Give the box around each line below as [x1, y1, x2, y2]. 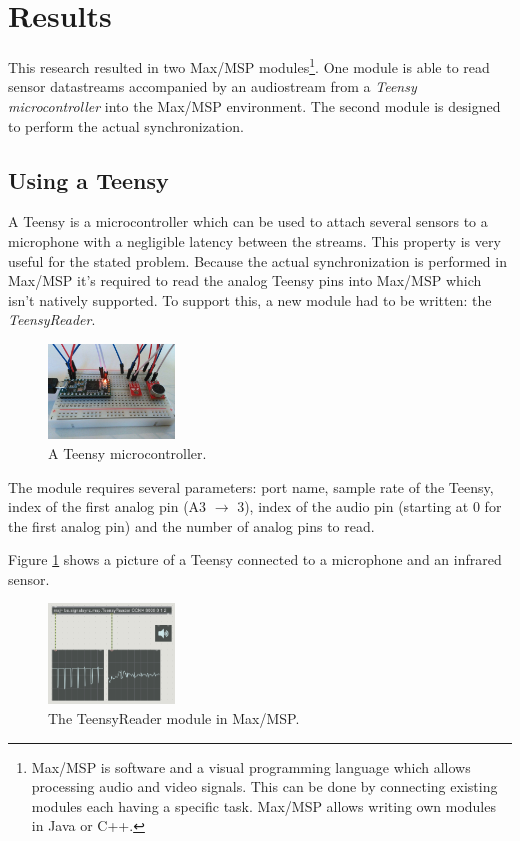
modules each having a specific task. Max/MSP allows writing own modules [31, 795, 496, 816]
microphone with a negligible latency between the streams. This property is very [8, 230, 501, 251]
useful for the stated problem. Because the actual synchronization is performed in [8, 250, 507, 271]
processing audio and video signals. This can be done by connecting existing [31, 776, 498, 797]
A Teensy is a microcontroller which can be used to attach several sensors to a [8, 211, 488, 232]
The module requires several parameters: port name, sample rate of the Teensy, [8, 476, 494, 497]
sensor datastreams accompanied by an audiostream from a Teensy [8, 76, 417, 97]
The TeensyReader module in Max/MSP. [48, 708, 300, 729]
